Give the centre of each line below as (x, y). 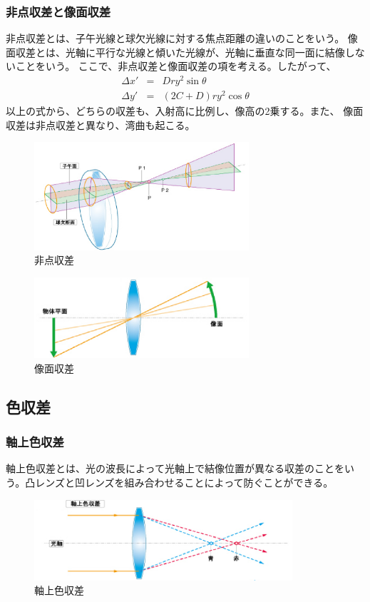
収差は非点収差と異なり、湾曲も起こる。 (101, 124)
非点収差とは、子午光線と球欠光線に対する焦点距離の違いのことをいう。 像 (182, 38)
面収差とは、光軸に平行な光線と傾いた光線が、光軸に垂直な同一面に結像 (175, 52)
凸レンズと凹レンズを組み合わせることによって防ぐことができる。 (179, 482)
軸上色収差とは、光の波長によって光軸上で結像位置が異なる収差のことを (175, 468)
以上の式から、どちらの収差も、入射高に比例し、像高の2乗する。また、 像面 (185, 111)
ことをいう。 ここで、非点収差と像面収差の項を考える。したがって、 (176, 66)
